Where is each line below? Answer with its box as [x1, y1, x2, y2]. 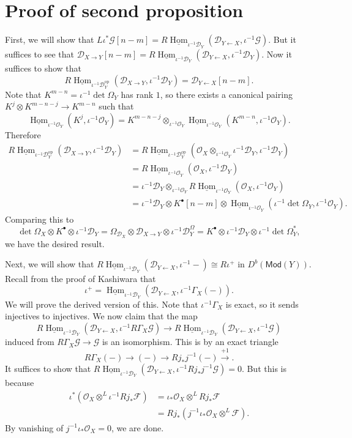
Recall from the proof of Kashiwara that [5, 272, 156, 284]
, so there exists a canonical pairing [160, 87, 293, 100]
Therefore [5, 128, 41, 141]
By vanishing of [5, 421, 64, 434]
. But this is [241, 362, 286, 374]
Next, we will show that [5, 258, 94, 270]
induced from [5, 335, 54, 348]
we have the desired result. [5, 237, 105, 250]
